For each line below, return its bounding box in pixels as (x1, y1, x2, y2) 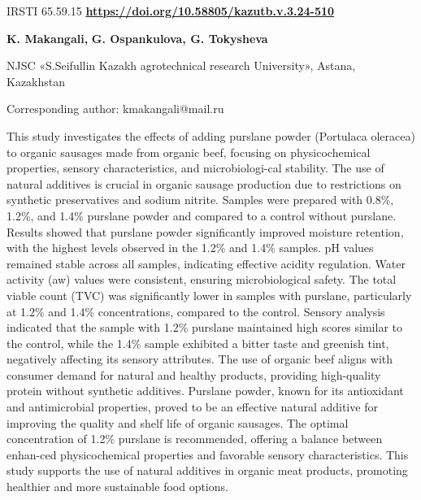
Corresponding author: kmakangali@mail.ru (7, 100, 224, 117)
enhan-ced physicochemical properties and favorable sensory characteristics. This (7, 446, 409, 463)
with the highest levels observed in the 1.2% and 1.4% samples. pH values (7, 239, 374, 256)
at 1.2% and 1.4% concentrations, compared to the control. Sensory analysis (7, 302, 385, 320)
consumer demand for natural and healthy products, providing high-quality (7, 366, 381, 383)
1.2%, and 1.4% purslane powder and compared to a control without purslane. (7, 207, 397, 224)
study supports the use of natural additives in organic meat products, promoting (7, 462, 408, 479)
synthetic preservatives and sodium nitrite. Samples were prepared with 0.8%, (7, 191, 394, 208)
